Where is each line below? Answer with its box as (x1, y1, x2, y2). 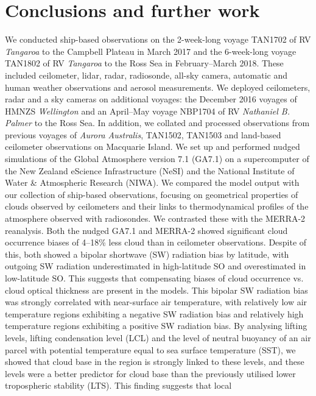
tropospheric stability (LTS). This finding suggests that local (5, 379, 232, 392)
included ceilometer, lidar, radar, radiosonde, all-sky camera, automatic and (5, 68, 287, 81)
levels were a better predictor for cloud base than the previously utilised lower (5, 367, 296, 380)
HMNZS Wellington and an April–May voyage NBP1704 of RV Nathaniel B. (5, 104, 290, 117)
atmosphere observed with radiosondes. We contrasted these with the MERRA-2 (5, 212, 306, 225)
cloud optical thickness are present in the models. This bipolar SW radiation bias (5, 283, 308, 296)
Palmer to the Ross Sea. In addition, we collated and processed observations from (5, 116, 310, 129)
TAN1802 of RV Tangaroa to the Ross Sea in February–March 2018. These (5, 57, 284, 69)
